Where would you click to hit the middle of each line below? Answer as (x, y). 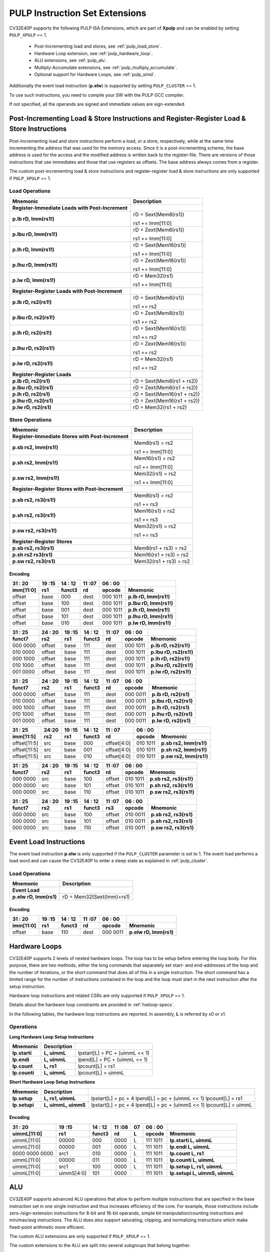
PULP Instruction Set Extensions (78, 13)
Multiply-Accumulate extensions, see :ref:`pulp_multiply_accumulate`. (106, 67)
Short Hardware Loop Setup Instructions (52, 1082)
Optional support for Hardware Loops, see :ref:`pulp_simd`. (95, 74)
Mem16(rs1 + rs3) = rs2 (161, 555)
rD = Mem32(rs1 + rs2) (160, 407)
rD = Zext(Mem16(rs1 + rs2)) (166, 401)
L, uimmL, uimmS (65, 1105)
